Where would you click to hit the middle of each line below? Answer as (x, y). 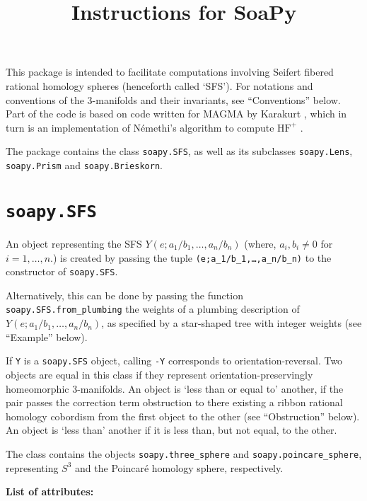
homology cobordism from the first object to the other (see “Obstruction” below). (183, 416)
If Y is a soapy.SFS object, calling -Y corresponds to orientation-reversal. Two (174, 361)
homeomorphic (37, 388)
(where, (260, 243)
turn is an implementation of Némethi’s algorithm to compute (140, 127)
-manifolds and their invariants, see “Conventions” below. (216, 99)
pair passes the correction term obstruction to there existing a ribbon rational (174, 402)
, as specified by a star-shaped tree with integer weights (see (232, 323)
